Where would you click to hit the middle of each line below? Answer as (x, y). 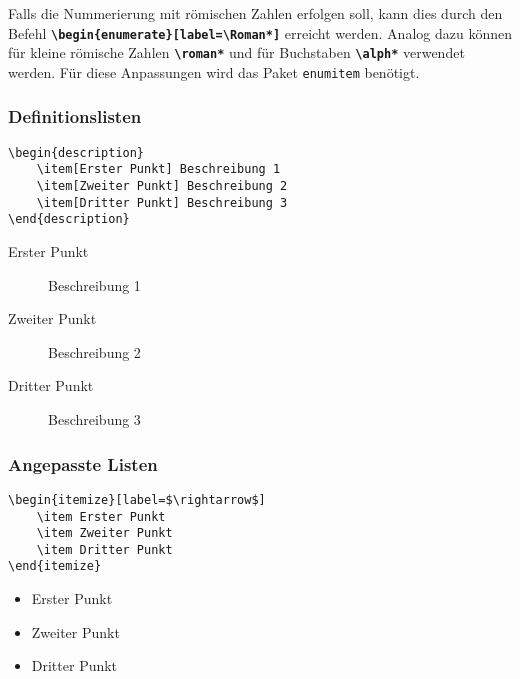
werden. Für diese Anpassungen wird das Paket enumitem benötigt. (214, 71)
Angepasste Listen (83, 463)
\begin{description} (76, 152)
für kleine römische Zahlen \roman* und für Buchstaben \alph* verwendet (236, 52)
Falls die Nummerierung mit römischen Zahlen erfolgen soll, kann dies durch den (255, 13)
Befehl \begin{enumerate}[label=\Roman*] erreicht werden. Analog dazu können (260, 32)
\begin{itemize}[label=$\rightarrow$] (137, 499)
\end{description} (69, 219)
